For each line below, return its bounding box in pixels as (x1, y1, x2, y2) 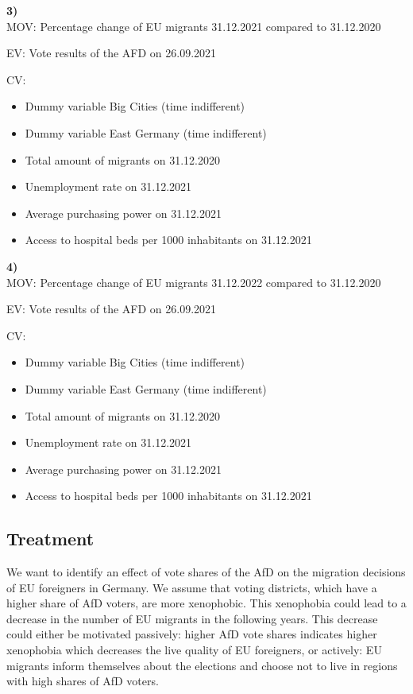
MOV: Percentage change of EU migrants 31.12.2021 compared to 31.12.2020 (6, 17, 381, 34)
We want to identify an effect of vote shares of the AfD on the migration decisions (6, 564, 406, 580)
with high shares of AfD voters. (6, 673, 159, 689)
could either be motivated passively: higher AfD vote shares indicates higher (6, 626, 377, 642)
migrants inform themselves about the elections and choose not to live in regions (6, 657, 398, 673)
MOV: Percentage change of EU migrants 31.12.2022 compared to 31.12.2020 (6, 273, 381, 290)
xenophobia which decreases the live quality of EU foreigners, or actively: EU (6, 642, 382, 658)
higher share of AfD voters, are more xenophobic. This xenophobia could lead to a (6, 595, 407, 611)
